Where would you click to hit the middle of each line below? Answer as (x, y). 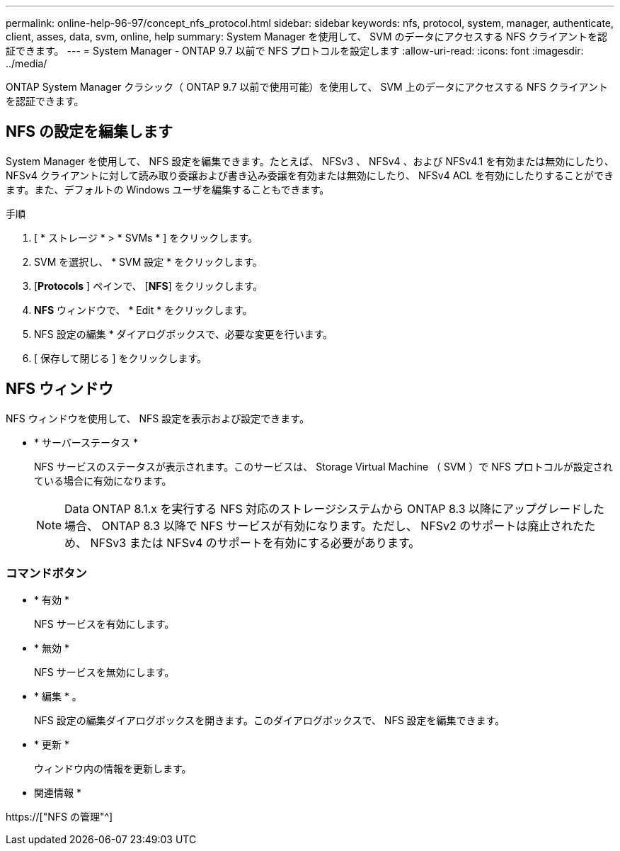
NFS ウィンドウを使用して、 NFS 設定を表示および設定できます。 (157, 418)
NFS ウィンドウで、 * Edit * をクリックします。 (143, 310)
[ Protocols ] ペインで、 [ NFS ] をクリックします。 (149, 286)
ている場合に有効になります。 (103, 480)
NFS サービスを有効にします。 (104, 624)
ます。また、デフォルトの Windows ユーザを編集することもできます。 (168, 189)
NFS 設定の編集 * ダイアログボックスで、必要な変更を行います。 (184, 334)
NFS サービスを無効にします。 (104, 672)
